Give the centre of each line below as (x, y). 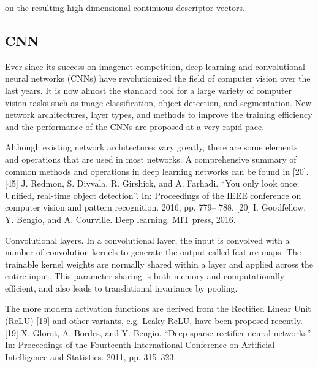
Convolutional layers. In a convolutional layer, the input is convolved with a (147, 240)
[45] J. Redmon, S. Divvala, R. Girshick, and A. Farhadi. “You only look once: (152, 183)
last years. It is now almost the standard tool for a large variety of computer (149, 90)
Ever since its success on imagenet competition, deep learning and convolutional (155, 66)
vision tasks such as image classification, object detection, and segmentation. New (158, 102)
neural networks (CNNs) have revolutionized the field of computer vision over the (158, 78)
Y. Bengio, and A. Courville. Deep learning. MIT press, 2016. (120, 219)
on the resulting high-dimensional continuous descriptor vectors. (125, 7)
